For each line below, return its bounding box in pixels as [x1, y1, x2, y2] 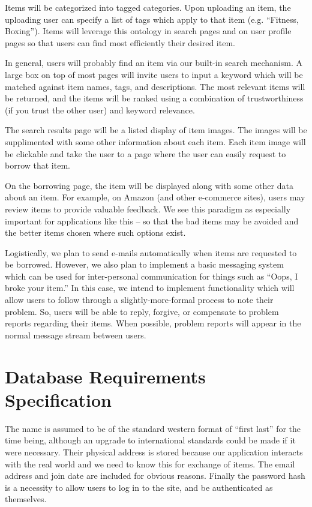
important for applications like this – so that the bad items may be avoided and [5, 214, 299, 227]
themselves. [5, 493, 47, 505]
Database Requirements [5, 364, 206, 388]
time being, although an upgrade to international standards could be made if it [5, 434, 296, 446]
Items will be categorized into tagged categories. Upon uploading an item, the [5, 1, 291, 13]
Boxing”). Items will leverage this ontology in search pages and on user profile [5, 25, 292, 37]
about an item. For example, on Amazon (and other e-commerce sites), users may [5, 191, 305, 203]
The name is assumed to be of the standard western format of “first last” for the [5, 422, 301, 434]
